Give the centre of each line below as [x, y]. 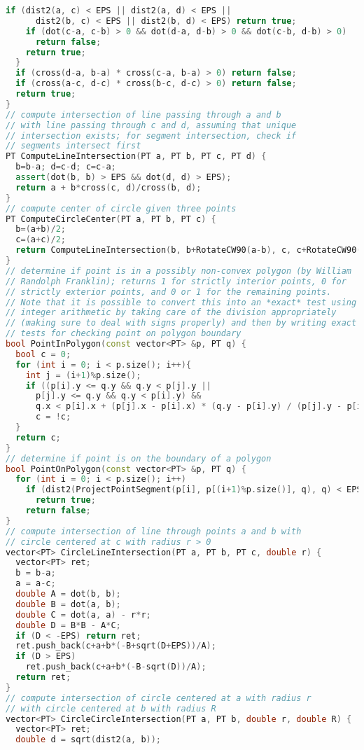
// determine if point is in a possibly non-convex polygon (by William [178, 271]
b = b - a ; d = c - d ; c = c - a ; [66, 167]
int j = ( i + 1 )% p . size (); [83, 375]
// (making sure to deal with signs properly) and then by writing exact [181, 323]
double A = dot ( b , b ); [68, 594]
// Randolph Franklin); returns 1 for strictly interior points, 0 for [176, 281]
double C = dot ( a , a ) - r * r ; [83, 614]
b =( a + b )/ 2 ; [41, 229]
